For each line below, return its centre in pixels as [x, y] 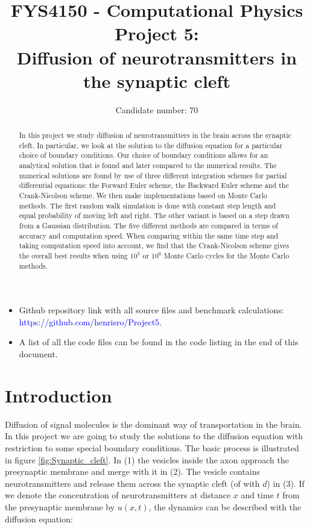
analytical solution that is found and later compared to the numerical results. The [148, 165]
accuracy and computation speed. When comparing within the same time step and [149, 235]
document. [38, 354]
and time [257, 495]
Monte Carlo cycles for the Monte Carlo [226, 255]
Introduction [59, 395]
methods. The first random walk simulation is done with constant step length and [147, 205]
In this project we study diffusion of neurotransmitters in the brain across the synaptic [155, 135]
